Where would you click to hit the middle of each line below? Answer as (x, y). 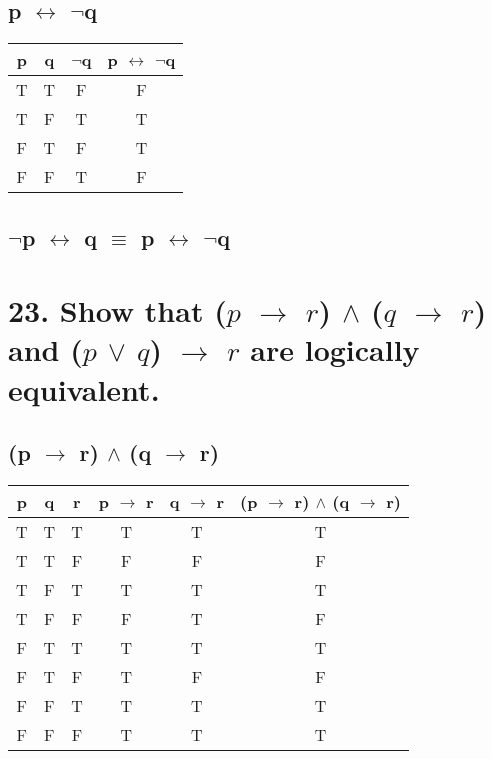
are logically (335, 349)
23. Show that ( (117, 310)
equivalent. (84, 388)
